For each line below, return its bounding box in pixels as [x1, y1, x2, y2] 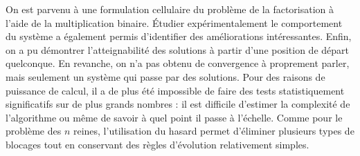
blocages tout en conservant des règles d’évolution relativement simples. [6, 137, 309, 151]
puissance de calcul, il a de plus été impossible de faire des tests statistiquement [6, 83, 345, 97]
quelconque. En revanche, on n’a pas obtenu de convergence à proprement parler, [6, 56, 350, 70]
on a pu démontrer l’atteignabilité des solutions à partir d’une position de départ [6, 42, 350, 57]
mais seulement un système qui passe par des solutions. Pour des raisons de [6, 69, 325, 84]
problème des [6, 124, 62, 138]
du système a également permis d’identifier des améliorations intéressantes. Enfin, [6, 29, 352, 43]
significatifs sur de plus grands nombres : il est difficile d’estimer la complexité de [6, 97, 350, 111]
